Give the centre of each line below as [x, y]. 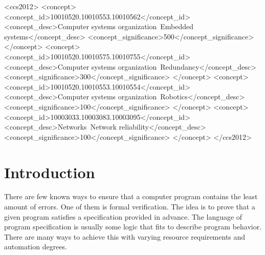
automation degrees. [36, 247]
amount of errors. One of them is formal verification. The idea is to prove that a [130, 207]
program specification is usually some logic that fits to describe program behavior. [133, 227]
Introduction [50, 172]
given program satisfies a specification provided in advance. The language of [123, 216]
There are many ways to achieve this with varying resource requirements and [125, 236]
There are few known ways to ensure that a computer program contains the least [131, 196]
